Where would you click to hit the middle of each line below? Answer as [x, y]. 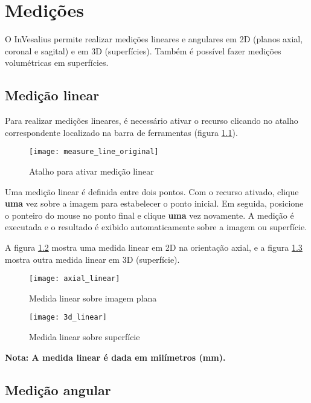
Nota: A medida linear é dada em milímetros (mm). [115, 357]
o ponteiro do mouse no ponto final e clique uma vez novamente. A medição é [149, 215]
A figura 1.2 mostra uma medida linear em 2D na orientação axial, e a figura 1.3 [154, 247]
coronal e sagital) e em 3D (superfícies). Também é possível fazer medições [143, 50]
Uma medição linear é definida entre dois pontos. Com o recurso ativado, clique [152, 191]
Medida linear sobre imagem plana [93, 298]
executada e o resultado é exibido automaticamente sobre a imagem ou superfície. [156, 227]
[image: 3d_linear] [68, 318]
